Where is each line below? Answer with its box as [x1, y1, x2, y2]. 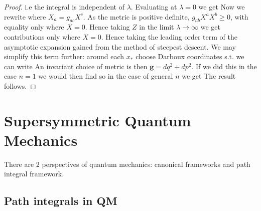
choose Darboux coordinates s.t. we [136, 51, 244, 62]
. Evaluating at [130, 2, 177, 12]
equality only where [4, 22, 64, 32]
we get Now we [198, 2, 245, 12]
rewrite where [4, 11, 46, 22]
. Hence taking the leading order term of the [101, 31, 237, 42]
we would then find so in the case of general [38, 71, 173, 81]
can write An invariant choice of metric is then [4, 61, 148, 71]
